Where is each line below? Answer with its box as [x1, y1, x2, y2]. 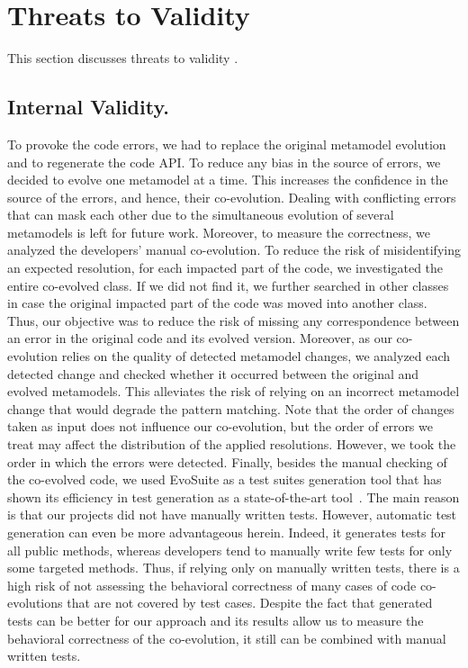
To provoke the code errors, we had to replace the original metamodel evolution [7, 134, 446, 153]
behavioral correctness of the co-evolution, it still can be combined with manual [7, 628, 446, 647]
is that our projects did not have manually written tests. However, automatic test [7, 505, 457, 524]
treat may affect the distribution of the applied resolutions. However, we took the [7, 435, 456, 454]
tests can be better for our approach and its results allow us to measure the [7, 610, 424, 629]
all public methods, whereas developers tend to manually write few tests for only [7, 540, 453, 559]
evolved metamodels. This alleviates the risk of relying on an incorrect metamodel [7, 382, 460, 401]
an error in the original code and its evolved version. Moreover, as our [7, 329, 392, 348]
